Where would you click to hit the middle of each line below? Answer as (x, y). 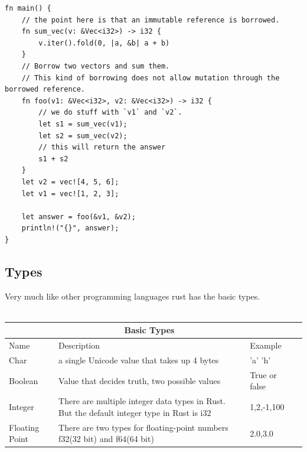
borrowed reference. (45, 90)
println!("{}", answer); (70, 228)
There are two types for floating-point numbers (143, 427)
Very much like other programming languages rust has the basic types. (133, 296)
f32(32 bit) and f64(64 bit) (106, 439)
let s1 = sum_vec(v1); (83, 124)
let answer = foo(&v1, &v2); (79, 217)
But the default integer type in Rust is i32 (135, 412)
